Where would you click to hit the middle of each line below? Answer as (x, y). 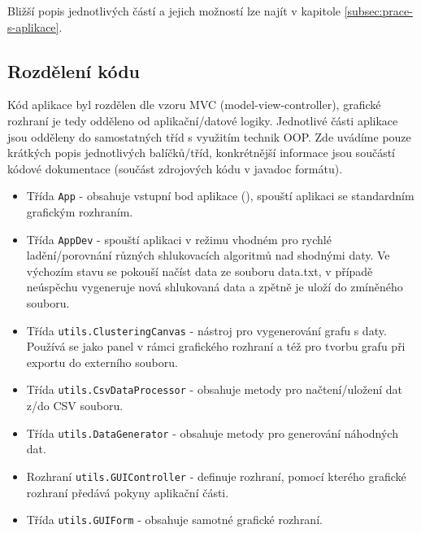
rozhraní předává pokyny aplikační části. (128, 492)
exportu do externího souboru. (102, 362)
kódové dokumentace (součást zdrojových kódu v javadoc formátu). (175, 168)
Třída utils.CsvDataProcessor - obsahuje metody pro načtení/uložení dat (215, 389)
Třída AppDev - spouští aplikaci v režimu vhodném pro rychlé (179, 239)
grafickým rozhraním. (80, 212)
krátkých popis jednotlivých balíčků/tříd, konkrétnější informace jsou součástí (201, 153)
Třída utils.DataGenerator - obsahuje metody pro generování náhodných (212, 433)
